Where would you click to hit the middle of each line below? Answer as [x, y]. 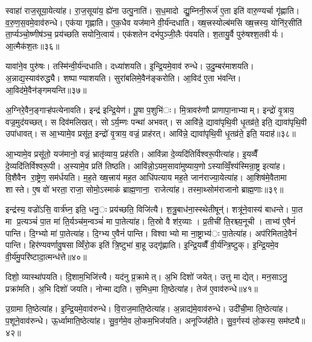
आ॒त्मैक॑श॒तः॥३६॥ [33, 45]
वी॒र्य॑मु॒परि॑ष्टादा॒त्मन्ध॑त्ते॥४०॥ [46, 256]
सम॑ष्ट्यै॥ [292, 321]
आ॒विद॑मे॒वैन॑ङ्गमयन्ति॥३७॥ [46, 89]
